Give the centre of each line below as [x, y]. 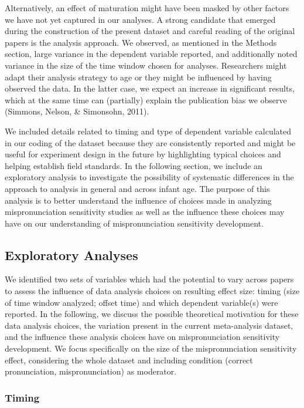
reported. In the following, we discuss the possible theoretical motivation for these [152, 314]
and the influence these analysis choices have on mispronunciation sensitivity [142, 337]
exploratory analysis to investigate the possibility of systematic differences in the [149, 177]
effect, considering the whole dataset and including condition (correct [129, 360]
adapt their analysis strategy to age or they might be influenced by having [138, 77]
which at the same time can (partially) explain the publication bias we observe [146, 100]
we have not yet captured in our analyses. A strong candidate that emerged [140, 19]
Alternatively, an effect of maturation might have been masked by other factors [147, 8]
